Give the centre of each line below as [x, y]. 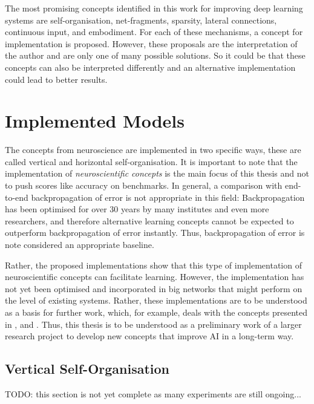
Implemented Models [95, 121]
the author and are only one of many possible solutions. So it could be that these [155, 55]
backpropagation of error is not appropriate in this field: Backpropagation [168, 197]
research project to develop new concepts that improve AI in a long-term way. [149, 336]
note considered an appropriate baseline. [80, 245]
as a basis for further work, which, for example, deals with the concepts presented [156, 312]
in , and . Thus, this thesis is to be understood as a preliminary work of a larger [153, 324]
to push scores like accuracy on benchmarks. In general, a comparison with [144, 185]
